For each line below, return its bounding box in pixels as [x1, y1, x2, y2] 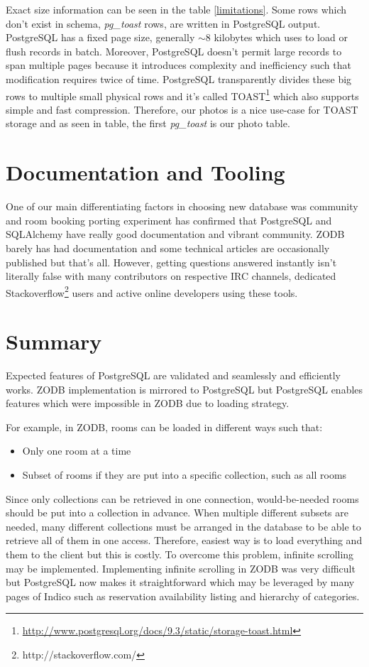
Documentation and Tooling [6, 158, 285, 187]
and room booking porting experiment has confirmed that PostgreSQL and [6, 212, 332, 227]
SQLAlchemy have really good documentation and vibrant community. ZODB [6, 227, 345, 242]
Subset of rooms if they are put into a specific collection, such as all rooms [22, 467, 347, 482]
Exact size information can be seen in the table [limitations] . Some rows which [6, 2, 347, 16]
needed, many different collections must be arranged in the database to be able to [6, 519, 361, 533]
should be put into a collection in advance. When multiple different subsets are [6, 505, 348, 520]
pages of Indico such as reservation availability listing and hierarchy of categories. [6, 588, 360, 603]
